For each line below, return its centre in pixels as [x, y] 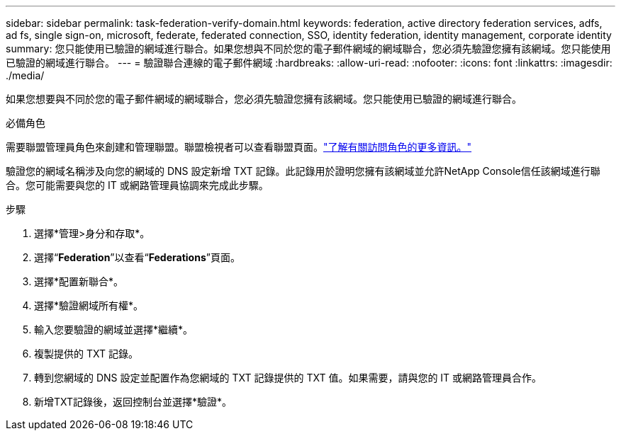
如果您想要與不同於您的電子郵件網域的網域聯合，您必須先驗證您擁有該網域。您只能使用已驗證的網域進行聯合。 [264, 99]
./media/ [25, 75]
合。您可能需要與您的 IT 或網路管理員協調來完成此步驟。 [137, 185]
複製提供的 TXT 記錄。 [86, 354]
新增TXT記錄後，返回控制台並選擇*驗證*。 [133, 402]
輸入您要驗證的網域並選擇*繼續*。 [114, 329]
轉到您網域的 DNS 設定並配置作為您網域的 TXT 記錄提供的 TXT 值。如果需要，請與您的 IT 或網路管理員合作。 [288, 378]
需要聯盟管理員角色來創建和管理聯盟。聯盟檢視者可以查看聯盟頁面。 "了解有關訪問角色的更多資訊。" [239, 147]
